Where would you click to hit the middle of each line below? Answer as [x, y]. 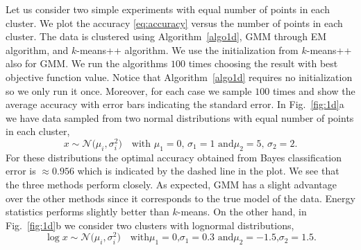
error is [21, 171]
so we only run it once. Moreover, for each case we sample [129, 90]
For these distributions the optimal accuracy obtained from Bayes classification [174, 157]
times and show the [314, 90]
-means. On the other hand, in [242, 212]
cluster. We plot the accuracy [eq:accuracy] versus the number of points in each [174, 23]
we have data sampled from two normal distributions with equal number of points [180, 117]
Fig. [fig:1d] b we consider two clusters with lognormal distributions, [150, 225]
